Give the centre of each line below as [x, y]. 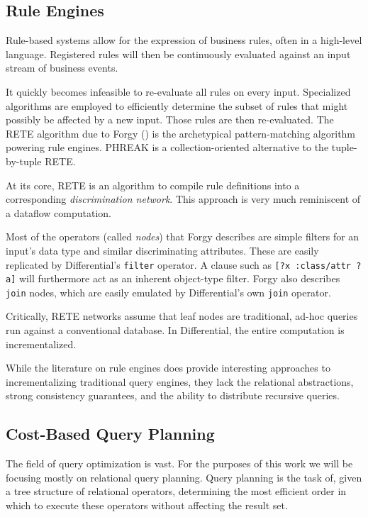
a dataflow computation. [58, 212]
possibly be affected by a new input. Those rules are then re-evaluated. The [170, 119]
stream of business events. [62, 68]
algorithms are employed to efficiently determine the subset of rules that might [177, 105]
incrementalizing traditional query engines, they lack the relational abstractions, [180, 381]
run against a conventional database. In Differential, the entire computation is [175, 330]
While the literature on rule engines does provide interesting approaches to [168, 368]
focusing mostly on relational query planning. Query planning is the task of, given [184, 477]
